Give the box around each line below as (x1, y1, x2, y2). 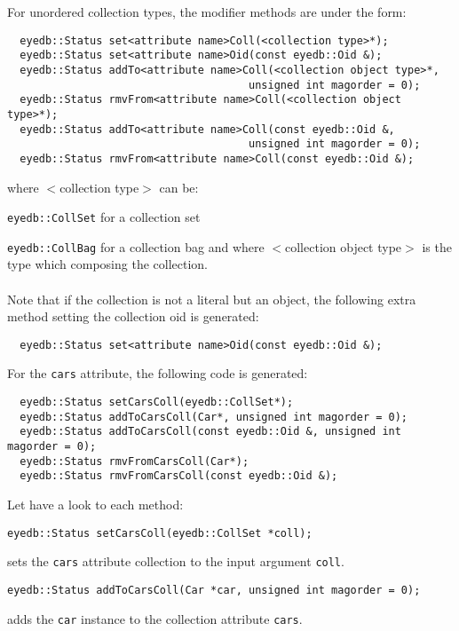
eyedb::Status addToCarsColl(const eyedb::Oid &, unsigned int (20, 425, 401, 438)
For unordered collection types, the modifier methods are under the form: (7, 3, 407, 20)
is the (422, 237, 452, 256)
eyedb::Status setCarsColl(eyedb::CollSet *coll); (7, 526, 313, 540)
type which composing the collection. (7, 255, 209, 273)
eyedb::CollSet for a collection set (7, 208, 201, 226)
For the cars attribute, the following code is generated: (7, 364, 308, 383)
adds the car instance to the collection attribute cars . (7, 609, 303, 627)
